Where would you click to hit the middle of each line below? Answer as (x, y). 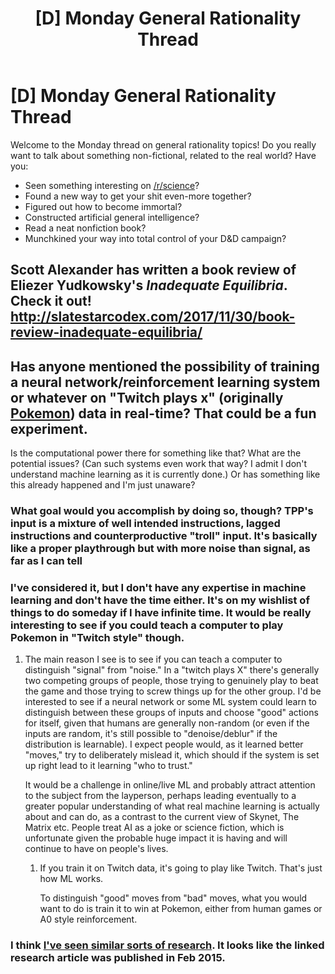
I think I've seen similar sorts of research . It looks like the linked (167, 945)
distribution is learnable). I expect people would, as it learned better (164, 744)
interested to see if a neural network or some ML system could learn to (170, 702)
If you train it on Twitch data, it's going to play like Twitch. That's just (181, 868)
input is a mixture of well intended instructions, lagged (145, 524)
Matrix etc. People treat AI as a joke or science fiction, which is (154, 828)
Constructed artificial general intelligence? (112, 217)
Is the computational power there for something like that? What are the (156, 453)
